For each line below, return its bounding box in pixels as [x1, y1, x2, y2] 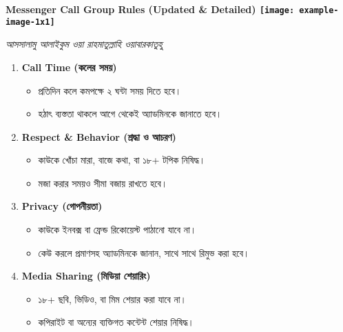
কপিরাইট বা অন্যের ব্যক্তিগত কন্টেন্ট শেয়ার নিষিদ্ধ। [38, 315, 194, 329]
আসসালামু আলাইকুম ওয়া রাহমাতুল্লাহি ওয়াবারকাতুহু [6, 37, 163, 51]
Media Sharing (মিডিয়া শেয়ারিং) [21, 268, 151, 283]
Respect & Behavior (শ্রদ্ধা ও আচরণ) [21, 129, 176, 144]
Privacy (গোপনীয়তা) [21, 199, 103, 213]
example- [299, 6, 339, 15]
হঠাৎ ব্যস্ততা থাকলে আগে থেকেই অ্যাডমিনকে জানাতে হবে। [38, 106, 222, 121]
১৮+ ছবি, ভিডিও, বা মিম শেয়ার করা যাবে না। [38, 291, 187, 306]
